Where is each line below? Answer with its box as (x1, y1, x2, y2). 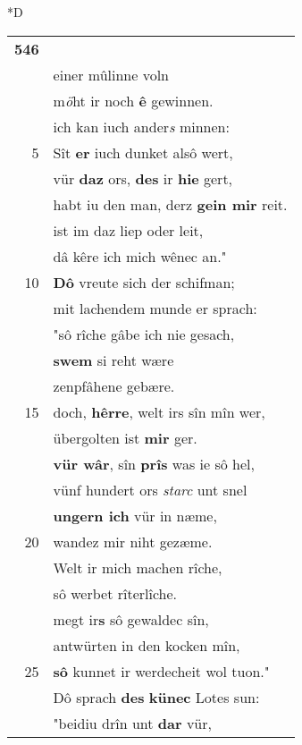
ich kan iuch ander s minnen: (53, 115, 230, 137)
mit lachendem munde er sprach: (53, 297, 257, 318)
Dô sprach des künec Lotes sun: (53, 686, 260, 707)
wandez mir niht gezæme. (53, 530, 213, 552)
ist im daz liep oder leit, (53, 219, 204, 241)
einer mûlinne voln (53, 63, 170, 85)
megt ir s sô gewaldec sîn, (53, 608, 209, 630)
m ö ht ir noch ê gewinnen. (53, 89, 214, 111)
